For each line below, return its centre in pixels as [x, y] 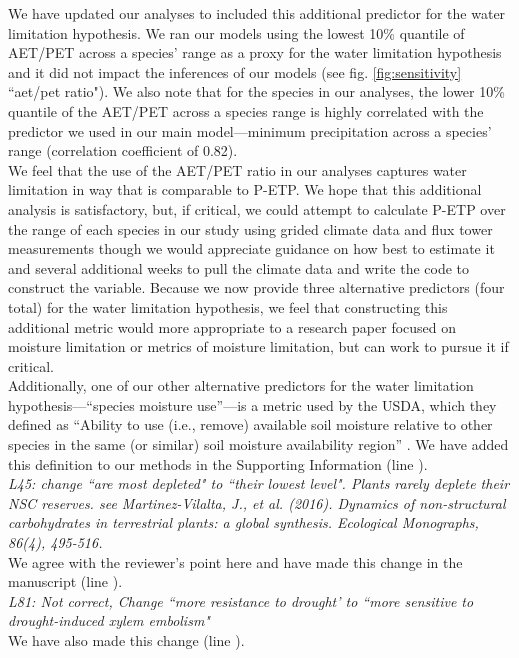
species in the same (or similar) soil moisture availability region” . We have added [258, 444]
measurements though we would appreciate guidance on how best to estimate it [251, 248]
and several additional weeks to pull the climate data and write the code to [239, 267]
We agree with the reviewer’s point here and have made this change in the [235, 561]
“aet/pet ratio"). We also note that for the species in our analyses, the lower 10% [256, 91]
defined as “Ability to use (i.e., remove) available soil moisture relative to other [250, 424]
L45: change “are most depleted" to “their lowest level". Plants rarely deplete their [259, 483]
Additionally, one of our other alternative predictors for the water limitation [241, 385]
